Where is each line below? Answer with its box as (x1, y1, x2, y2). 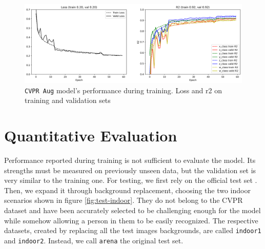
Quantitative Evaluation (4, 125, 177, 146)
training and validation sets (25, 95, 111, 106)
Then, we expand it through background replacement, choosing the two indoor (4, 184, 251, 195)
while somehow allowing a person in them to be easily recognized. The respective (4, 215, 258, 225)
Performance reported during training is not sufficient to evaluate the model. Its (4, 155, 256, 165)
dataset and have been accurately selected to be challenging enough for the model (4, 204, 261, 215)
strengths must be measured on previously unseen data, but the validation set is (4, 164, 256, 175)
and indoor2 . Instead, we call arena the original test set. (4, 235, 184, 245)
